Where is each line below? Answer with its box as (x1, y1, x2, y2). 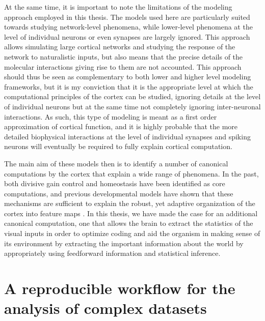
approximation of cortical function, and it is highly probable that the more (4, 121, 238, 132)
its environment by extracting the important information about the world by (4, 238, 244, 248)
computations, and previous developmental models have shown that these (4, 188, 233, 198)
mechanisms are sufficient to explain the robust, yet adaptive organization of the (4, 198, 255, 209)
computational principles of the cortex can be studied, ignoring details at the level (4, 91, 261, 102)
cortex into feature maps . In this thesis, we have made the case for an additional (4, 208, 258, 218)
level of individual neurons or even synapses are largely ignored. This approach (4, 31, 250, 42)
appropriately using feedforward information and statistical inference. (4, 248, 221, 258)
